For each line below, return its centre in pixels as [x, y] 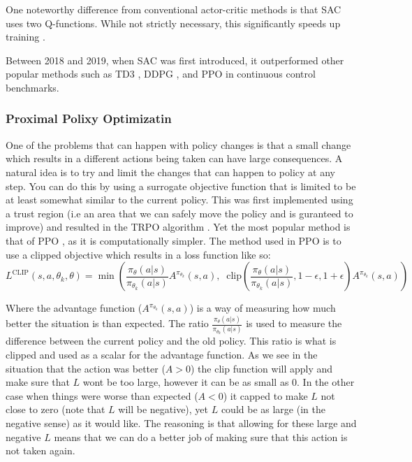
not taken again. [41, 450]
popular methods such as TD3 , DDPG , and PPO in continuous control [161, 74]
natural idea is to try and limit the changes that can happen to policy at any [170, 172]
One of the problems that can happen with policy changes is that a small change [178, 144]
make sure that [38, 382]
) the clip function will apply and [262, 368]
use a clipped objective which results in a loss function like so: [138, 254]
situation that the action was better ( [86, 368]
